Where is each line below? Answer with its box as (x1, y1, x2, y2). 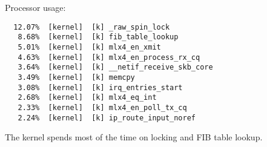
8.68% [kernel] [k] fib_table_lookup (18, 33, 179, 42)
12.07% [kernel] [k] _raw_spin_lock (13, 22, 170, 31)
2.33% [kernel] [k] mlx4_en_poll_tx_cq (18, 103, 187, 112)
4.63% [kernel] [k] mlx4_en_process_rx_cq (18, 53, 200, 62)
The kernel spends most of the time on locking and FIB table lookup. (5, 131, 263, 143)
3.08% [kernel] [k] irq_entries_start (18, 83, 183, 92)
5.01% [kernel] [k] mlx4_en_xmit (18, 42, 161, 51)
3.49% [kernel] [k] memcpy (18, 73, 135, 82)
